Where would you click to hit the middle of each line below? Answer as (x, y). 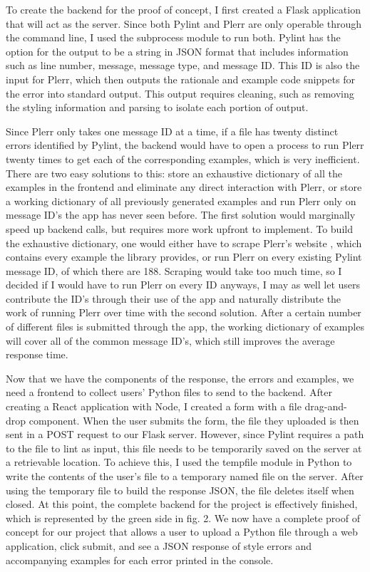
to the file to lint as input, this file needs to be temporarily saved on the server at (184, 448)
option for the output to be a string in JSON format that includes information (177, 51)
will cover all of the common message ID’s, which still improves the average (170, 340)
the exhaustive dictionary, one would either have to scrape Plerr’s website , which (184, 243)
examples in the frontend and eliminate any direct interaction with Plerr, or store (184, 187)
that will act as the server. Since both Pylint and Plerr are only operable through (184, 23)
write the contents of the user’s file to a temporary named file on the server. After (185, 476)
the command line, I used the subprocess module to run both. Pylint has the (173, 37)
